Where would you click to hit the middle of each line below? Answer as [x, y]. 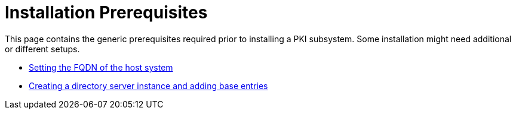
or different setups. [42, 49]
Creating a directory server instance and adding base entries [148, 85]
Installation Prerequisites [106, 12]
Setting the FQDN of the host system [101, 67]
